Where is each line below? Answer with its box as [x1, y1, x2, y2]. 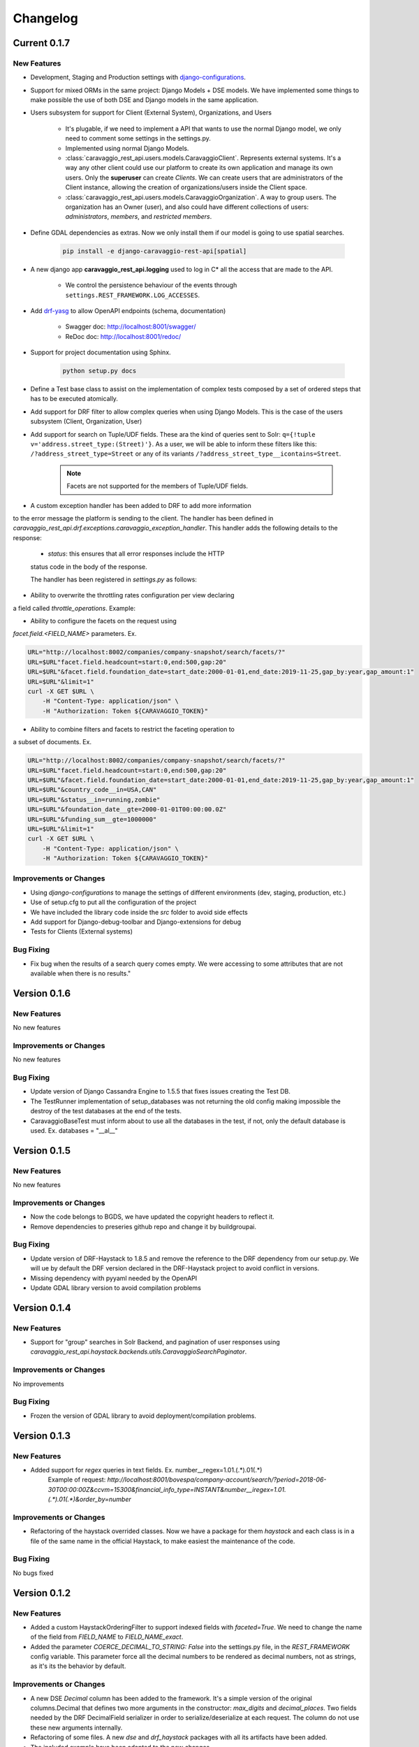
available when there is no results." [30, 969, 131, 978]
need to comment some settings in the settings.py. [65, 134, 211, 143]
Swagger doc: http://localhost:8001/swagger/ [65, 322, 196, 331]
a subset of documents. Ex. [13, 738, 92, 746]
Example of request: [47, 1475, 106, 1484]
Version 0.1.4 [13, 1302, 71, 1314]
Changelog [13, 10, 78, 26]
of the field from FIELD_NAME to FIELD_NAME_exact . [30, 1632, 184, 1641]
